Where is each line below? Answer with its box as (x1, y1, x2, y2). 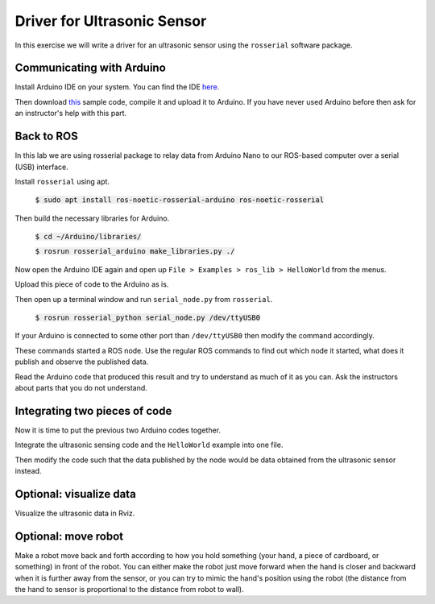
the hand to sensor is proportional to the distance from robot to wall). (14, 585, 245, 594)
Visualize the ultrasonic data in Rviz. (14, 508, 135, 518)
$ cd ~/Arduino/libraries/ (35, 232, 142, 242)
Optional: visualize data (14, 487, 136, 501)
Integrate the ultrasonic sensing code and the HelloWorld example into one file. (14, 440, 284, 450)
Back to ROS (14, 130, 78, 143)
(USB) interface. (14, 162, 68, 172)
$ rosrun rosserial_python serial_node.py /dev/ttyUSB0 (35, 313, 261, 322)
